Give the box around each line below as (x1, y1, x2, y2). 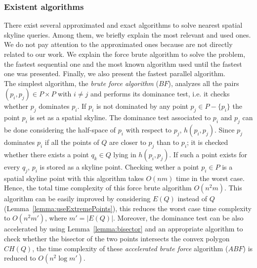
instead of (177, 193, 208, 204)
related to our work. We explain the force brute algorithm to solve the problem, (4, 49, 246, 59)
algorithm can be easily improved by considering (4, 193, 151, 204)
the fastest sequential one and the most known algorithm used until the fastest (4, 58, 242, 69)
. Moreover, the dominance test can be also (113, 213, 244, 223)
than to (157, 136, 179, 147)
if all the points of (44, 136, 99, 147)
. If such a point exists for (169, 149, 247, 159)
